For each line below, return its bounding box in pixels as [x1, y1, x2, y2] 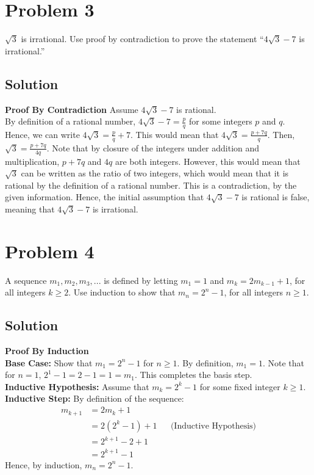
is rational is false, [241, 190, 310, 203]
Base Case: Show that [5, 356, 93, 369]
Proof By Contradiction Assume [5, 103, 138, 115]
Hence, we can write [5, 128, 80, 140]
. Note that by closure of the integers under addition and [46, 141, 260, 154]
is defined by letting [104, 274, 178, 286]
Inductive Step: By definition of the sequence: [5, 392, 184, 405]
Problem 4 [5, 238, 95, 263]
